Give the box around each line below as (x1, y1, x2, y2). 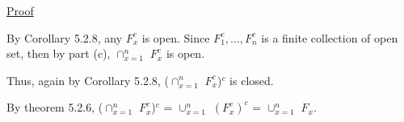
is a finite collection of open (261, 29, 398, 46)
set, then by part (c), (6, 45, 111, 62)
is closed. (229, 71, 274, 88)
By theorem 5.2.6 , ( (6, 99, 103, 116)
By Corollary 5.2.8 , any (6, 29, 123, 46)
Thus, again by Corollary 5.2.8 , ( (6, 71, 169, 88)
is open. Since (141, 29, 210, 46)
